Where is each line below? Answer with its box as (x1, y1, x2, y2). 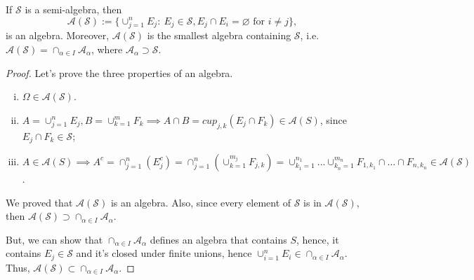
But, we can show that (6, 232, 103, 246)
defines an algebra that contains (150, 232, 287, 246)
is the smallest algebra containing (147, 28, 291, 43)
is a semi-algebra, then (25, 2, 122, 16)
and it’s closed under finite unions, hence (76, 246, 252, 260)
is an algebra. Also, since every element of (110, 195, 291, 209)
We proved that (6, 195, 73, 209)
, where (91, 41, 123, 56)
